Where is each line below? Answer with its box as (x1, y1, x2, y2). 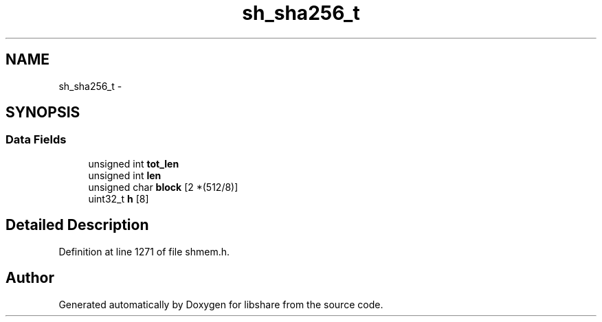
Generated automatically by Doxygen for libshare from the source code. (58, 298, 383, 310)
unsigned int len (88, 169, 161, 181)
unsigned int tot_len (88, 157, 179, 170)
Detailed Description (5, 216, 149, 234)
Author (5, 269, 54, 287)
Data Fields (5, 133, 67, 147)
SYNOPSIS (5, 104, 80, 122)
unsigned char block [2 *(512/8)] (88, 181, 238, 193)
